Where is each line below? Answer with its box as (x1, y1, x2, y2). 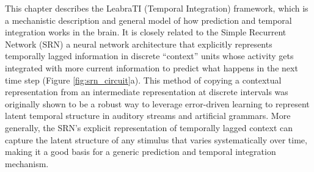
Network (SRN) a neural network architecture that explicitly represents (5, 37, 272, 50)
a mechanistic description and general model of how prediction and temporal (5, 13, 292, 26)
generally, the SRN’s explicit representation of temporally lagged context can (5, 121, 293, 134)
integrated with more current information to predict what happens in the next (5, 61, 298, 74)
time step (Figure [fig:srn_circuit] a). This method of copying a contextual (5, 73, 282, 86)
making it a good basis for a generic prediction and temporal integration (5, 145, 276, 158)
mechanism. (5, 157, 49, 170)
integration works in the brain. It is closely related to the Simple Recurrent (5, 26, 287, 38)
